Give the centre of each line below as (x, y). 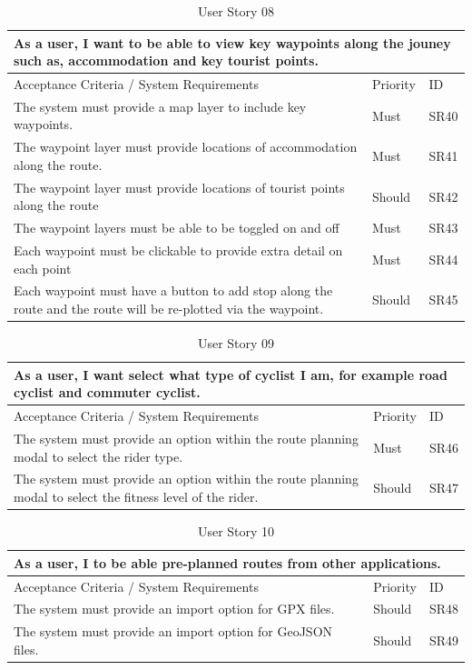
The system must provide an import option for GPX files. (174, 609)
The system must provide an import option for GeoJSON (173, 631)
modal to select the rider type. (98, 456)
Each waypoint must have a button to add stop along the (173, 290)
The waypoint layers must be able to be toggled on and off (177, 228)
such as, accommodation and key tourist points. (166, 60)
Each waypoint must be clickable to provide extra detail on (178, 250)
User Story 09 (236, 343)
